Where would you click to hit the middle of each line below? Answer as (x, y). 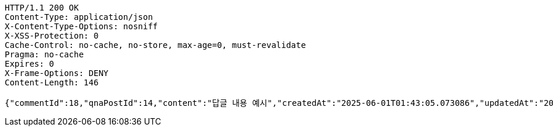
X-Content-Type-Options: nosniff (81, 26)
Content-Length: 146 (52, 82)
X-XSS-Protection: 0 (52, 36)
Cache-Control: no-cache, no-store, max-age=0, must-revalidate (156, 45)
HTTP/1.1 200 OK (42, 8)
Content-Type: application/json (79, 17)
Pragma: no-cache (44, 54)
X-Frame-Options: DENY (57, 73)
